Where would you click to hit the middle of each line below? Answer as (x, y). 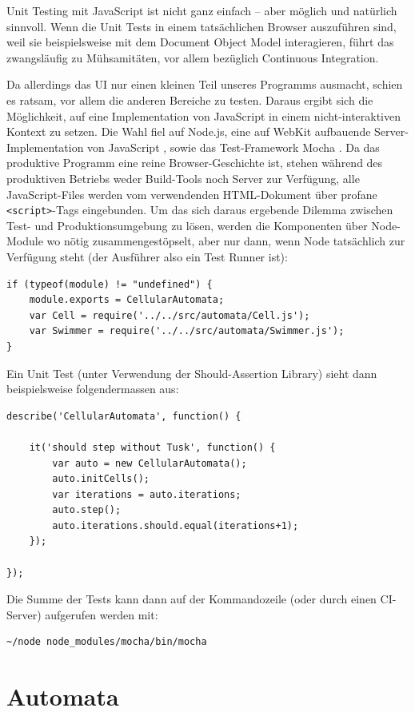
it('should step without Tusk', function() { (152, 447)
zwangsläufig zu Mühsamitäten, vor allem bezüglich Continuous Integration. (193, 57)
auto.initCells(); (101, 479)
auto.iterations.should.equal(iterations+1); (176, 525)
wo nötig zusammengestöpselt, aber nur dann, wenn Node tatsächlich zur (226, 241)
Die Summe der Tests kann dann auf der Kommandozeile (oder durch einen (192, 599)
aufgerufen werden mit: (102, 614)
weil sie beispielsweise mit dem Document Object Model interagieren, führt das (200, 42)
